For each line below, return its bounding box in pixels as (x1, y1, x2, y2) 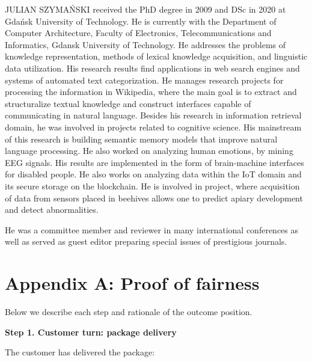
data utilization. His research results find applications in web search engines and (5, 61, 300, 74)
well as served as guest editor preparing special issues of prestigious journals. (5, 235, 287, 248)
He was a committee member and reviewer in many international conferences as (5, 223, 299, 236)
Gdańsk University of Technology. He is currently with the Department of (5, 14, 277, 27)
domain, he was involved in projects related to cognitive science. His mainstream (5, 120, 302, 133)
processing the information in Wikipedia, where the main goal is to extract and (5, 85, 297, 98)
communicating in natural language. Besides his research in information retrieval (5, 109, 302, 121)
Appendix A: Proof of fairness (5, 271, 260, 295)
